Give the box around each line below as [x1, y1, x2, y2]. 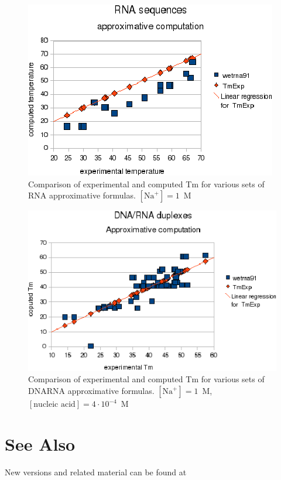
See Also [5, 431, 76, 455]
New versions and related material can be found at [5, 465, 187, 478]
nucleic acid [33, 400, 76, 409]
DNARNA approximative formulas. [28, 385, 155, 396]
